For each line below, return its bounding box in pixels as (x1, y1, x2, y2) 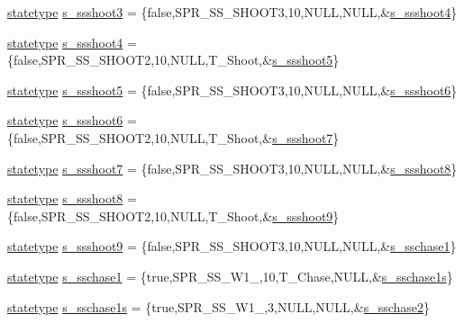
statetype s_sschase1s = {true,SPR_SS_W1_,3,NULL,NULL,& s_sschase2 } (7, 297, 431, 316)
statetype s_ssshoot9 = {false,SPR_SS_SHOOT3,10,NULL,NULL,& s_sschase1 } (7, 237, 457, 256)
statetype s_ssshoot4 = (7, 32, 137, 51)
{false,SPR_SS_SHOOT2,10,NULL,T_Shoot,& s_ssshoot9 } (7, 206, 340, 225)
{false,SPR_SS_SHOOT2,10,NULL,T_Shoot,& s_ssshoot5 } (7, 50, 340, 69)
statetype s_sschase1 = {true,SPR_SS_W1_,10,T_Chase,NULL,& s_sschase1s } (7, 266, 453, 285)
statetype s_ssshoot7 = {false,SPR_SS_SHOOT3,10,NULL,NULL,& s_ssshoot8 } (7, 158, 458, 177)
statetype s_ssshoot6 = (7, 111, 137, 130)
